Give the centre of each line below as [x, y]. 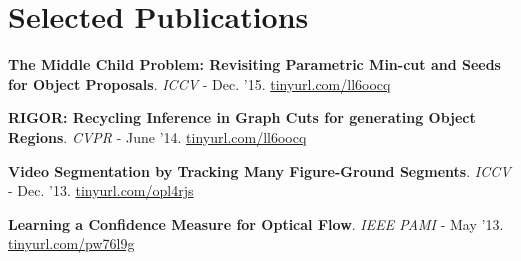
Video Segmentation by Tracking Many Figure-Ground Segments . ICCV [259, 170]
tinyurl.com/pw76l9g [71, 243]
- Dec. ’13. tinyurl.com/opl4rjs [101, 190]
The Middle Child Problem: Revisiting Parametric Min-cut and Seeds [254, 64]
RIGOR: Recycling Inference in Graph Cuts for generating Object [242, 117]
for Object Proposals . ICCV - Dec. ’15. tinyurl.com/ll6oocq [199, 83]
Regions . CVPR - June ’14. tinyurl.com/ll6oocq [157, 136]
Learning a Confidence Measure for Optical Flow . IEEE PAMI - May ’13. [256, 223]
